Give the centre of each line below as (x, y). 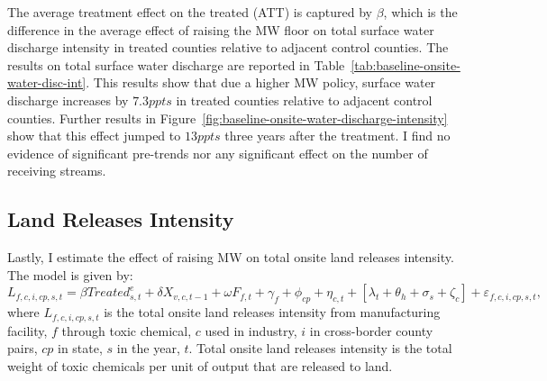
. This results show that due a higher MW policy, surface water (261, 82)
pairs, (23, 348)
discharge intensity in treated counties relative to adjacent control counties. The (228, 47)
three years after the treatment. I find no (337, 136)
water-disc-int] (47, 82)
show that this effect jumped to (94, 136)
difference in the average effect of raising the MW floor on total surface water (221, 29)
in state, (80, 348)
